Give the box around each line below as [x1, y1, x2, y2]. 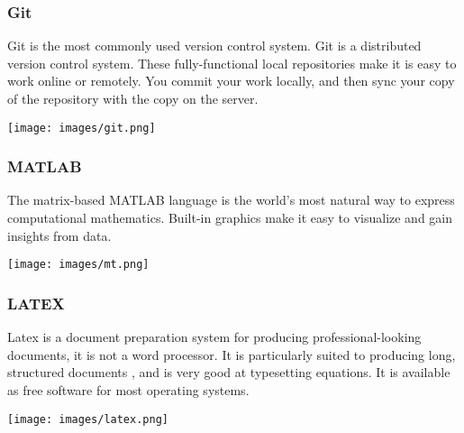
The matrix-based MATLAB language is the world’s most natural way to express [7, 190, 455, 209]
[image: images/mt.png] [7, 258, 150, 272]
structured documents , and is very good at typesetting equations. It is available [7, 363, 450, 382]
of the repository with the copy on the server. [7, 89, 259, 107]
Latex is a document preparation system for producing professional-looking [7, 327, 422, 346]
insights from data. [7, 226, 112, 244]
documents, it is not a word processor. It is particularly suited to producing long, [7, 345, 456, 364]
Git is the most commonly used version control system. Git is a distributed [7, 36, 422, 55]
